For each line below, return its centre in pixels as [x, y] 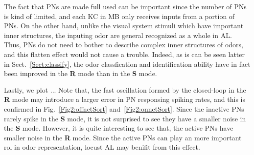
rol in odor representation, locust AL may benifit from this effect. [102, 147]
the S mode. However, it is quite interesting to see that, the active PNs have [119, 128]
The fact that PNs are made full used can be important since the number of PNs [125, 6]
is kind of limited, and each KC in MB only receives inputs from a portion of [119, 16]
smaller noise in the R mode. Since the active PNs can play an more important [123, 137]
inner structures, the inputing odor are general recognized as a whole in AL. [118, 35]
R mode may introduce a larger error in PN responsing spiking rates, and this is [125, 99]
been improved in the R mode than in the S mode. [81, 73]
